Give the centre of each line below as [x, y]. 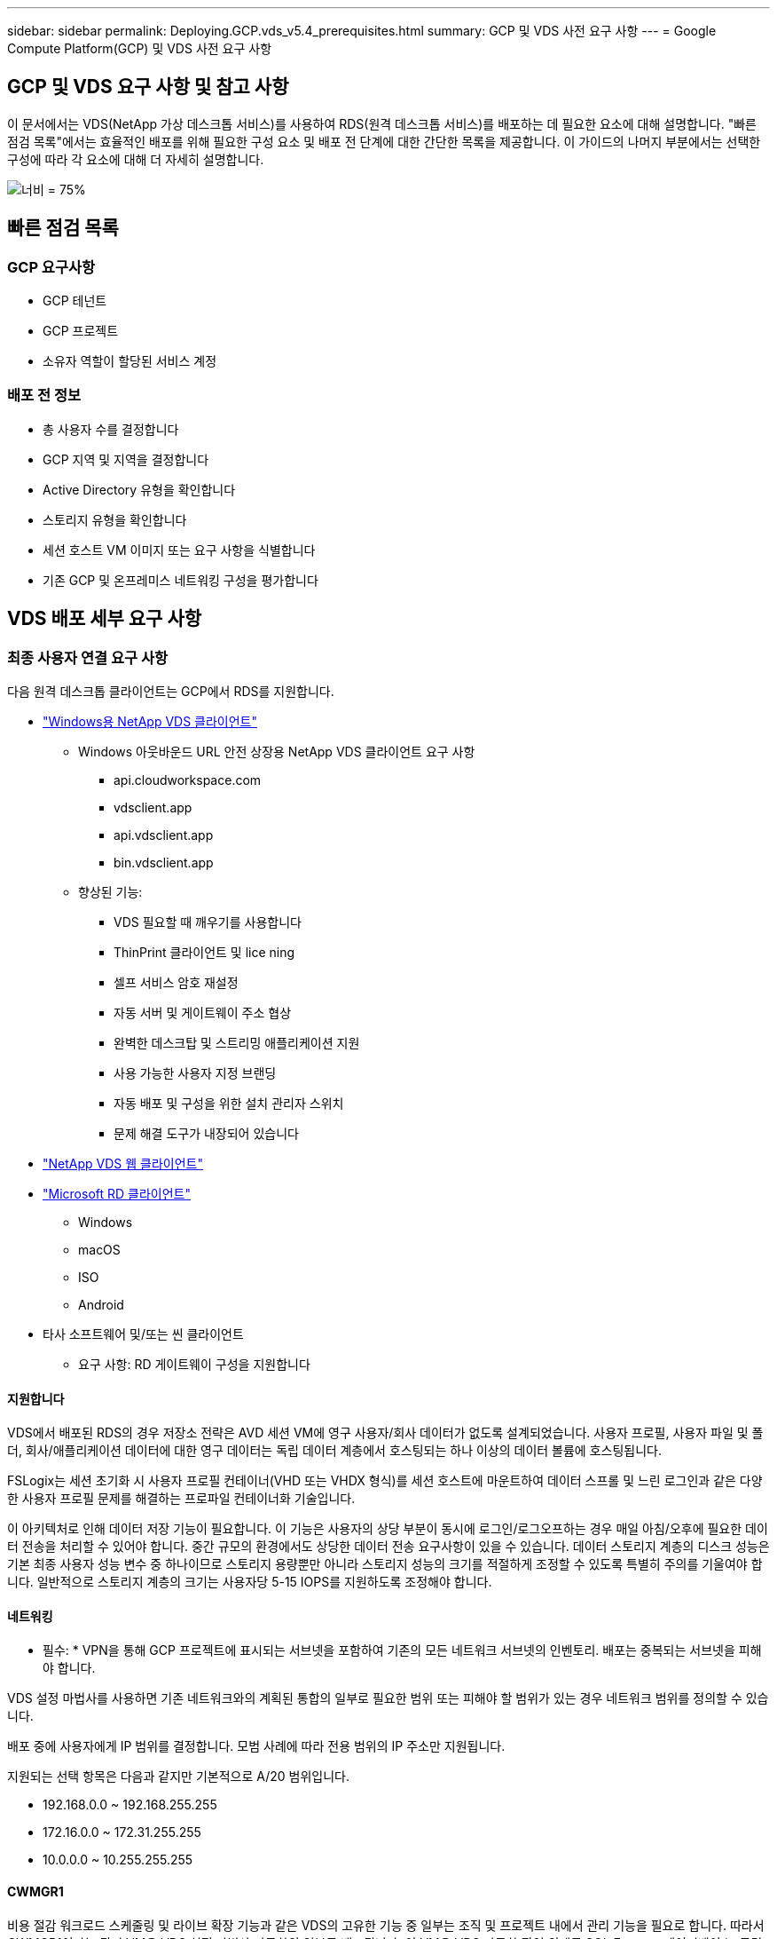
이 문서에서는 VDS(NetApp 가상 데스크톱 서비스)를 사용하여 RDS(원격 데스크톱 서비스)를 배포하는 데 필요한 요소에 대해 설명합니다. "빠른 [382, 123]
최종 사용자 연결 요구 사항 [88, 657]
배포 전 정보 [44, 396]
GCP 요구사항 [51, 267]
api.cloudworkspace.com [188, 780]
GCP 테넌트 [75, 301]
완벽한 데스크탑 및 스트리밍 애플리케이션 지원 [237, 1043]
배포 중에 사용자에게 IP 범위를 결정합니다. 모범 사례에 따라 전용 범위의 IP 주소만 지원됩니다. [256, 1746]
